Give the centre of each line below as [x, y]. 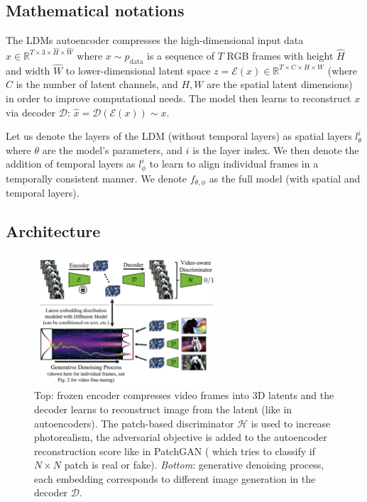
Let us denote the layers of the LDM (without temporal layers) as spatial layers [179, 136]
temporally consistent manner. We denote [96, 178]
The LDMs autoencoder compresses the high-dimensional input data [155, 40]
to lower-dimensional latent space [138, 70]
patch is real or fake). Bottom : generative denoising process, [194, 465]
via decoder [31, 112]
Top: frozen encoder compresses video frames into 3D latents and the [184, 395]
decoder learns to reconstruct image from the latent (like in [163, 409]
